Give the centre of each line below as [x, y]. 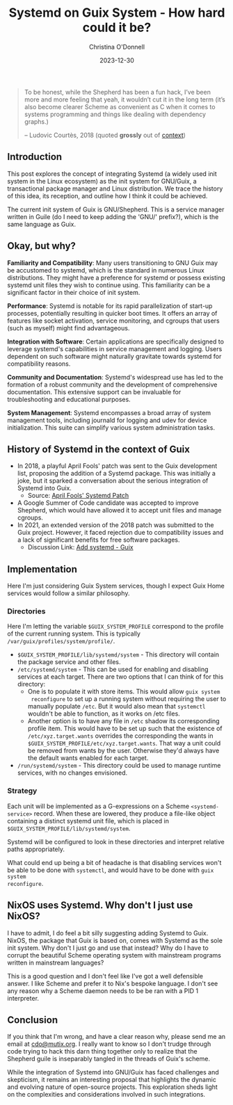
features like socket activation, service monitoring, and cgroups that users [114, 321]
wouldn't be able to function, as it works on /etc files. [104, 713]
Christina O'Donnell [117, 47]
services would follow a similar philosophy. [69, 593]
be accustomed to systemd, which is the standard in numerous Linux [106, 270]
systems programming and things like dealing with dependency [115, 114]
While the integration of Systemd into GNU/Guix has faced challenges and [113, 1072]
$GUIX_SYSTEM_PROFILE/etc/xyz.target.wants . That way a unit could [124, 743]
